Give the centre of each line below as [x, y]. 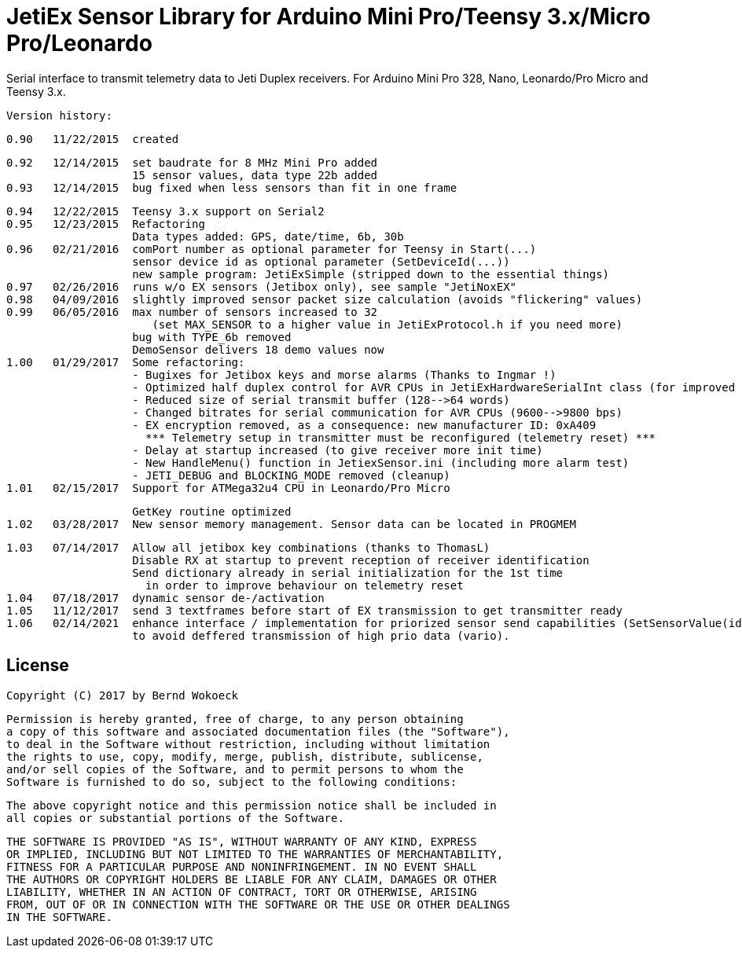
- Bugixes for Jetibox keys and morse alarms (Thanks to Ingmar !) [344, 374]
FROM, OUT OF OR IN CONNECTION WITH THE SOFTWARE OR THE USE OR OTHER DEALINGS [258, 904]
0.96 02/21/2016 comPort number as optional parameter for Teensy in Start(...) [272, 249]
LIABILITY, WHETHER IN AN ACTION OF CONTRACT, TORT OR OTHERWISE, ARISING [242, 892]
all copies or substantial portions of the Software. [175, 818]
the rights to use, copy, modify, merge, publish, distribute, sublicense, [245, 756]
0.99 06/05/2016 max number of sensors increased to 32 [192, 312]
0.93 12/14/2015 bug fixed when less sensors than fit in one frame [232, 187]
